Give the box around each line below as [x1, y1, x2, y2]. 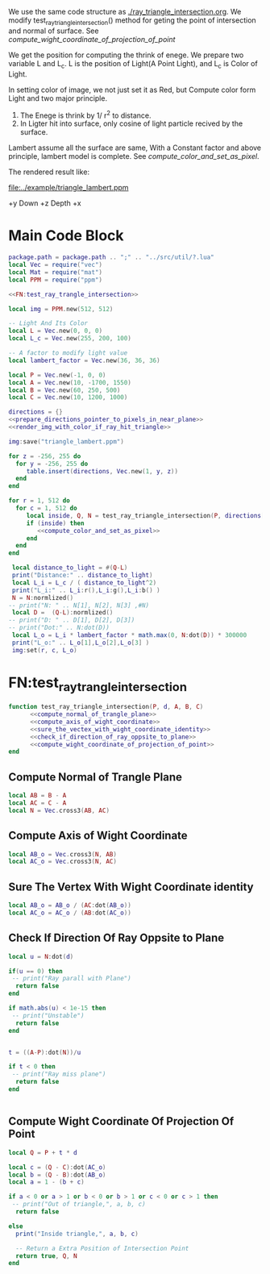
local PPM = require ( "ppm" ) [8, 276, 103, 284]
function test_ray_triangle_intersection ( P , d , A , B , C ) [8, 703, 204, 711]
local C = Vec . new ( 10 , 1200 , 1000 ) [8, 393, 128, 402]
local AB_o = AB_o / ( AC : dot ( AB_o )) [8, 901, 131, 910]
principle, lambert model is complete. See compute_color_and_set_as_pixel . [8, 152, 260, 161]
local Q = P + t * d [8, 1148, 78, 1156]
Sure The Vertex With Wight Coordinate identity [8, 880, 254, 893]
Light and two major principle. [8, 93, 107, 103]
